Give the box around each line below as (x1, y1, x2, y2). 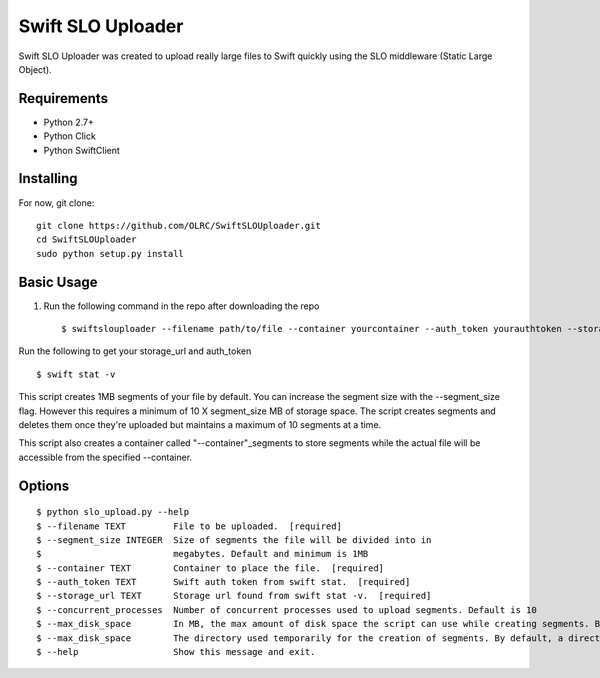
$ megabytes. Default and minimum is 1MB (36, 548, 369, 560)
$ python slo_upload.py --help (36, 506, 190, 518)
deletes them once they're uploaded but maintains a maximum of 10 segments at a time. (18, 418, 382, 430)
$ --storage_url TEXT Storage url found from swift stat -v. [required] (36, 590, 432, 602)
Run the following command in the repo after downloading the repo (43, 300, 320, 312)
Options (18, 477, 70, 494)
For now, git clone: (18, 196, 95, 209)
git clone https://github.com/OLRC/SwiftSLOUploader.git (36, 220, 322, 231)
